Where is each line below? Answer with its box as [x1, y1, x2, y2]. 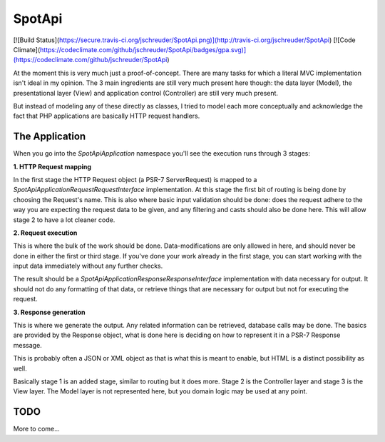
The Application [13, 131, 86, 143]
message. [13, 341, 42, 349]
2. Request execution [13, 228, 78, 237]
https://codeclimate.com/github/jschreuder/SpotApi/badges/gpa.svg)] [39, 45, 247, 54]
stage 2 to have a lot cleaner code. [13, 215, 115, 224]
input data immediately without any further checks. [13, 261, 163, 271]
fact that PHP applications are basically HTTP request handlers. [13, 111, 200, 121]
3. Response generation [13, 308, 86, 316]
